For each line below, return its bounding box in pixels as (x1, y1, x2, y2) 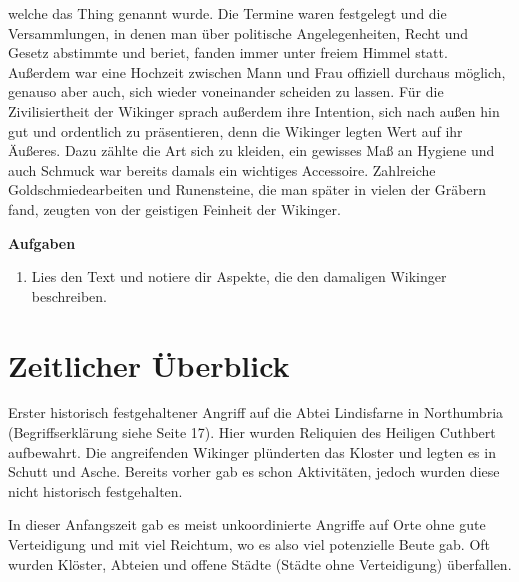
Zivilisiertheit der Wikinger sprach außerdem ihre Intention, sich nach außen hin (8, 100, 500, 121)
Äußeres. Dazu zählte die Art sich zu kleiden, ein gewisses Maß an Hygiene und (8, 140, 495, 161)
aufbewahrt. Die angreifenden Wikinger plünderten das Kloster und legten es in (8, 441, 496, 462)
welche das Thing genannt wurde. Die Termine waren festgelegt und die (8, 3, 447, 23)
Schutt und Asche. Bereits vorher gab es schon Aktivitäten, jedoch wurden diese (8, 461, 500, 482)
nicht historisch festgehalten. (8, 480, 183, 501)
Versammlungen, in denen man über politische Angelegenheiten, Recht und (8, 22, 469, 43)
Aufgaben (8, 232, 76, 253)
